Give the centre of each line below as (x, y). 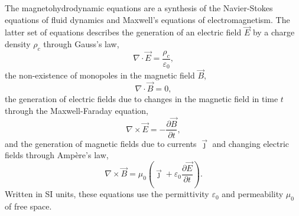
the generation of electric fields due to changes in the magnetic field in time (142, 99)
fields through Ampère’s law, (57, 155)
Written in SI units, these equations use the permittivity (107, 194)
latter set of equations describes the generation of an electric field (123, 32)
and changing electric (251, 143)
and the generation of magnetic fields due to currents (101, 143)
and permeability (253, 194)
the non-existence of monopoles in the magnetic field (100, 75)
